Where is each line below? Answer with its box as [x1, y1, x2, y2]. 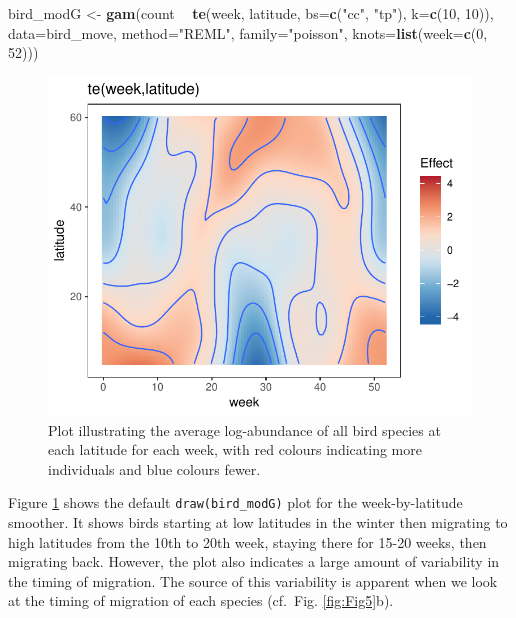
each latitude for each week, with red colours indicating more [48, 439, 422, 460]
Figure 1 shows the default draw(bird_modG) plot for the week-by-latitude [8, 492, 463, 513]
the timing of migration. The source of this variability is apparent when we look [8, 570, 498, 591]
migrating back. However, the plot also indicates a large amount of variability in [8, 551, 500, 572]
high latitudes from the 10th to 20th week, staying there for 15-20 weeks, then [8, 531, 487, 552]
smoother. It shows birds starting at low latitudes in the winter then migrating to [8, 512, 508, 532]
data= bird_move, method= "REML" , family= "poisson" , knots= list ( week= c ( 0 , [8, 22, 488, 43]
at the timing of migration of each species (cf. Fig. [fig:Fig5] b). [8, 590, 394, 611]
